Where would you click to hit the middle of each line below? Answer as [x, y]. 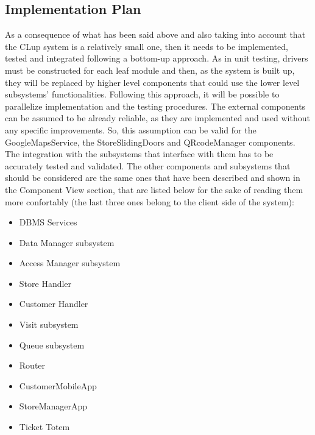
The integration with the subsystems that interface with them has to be [139, 154]
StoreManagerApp [53, 406]
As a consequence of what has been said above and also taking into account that [155, 34]
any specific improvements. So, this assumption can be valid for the [131, 129]
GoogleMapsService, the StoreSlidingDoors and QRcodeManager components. [150, 142]
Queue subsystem [52, 345]
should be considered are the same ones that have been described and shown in [153, 178]
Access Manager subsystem [70, 263]
